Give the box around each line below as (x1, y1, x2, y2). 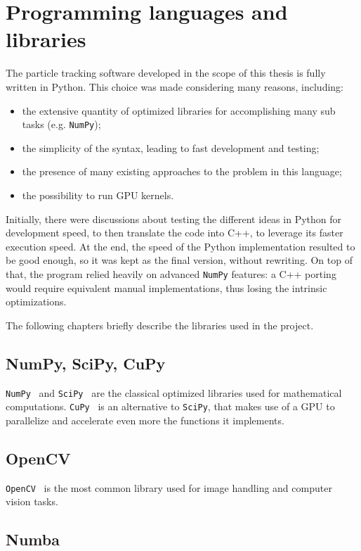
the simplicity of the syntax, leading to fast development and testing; (22, 140, 320, 155)
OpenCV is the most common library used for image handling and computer (6, 480, 332, 495)
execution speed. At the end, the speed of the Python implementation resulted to (6, 239, 355, 253)
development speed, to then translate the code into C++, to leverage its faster (6, 225, 343, 240)
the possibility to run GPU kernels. (22, 187, 174, 202)
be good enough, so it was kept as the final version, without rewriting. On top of (6, 253, 353, 267)
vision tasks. (6, 494, 58, 509)
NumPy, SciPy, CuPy (6, 352, 166, 374)
